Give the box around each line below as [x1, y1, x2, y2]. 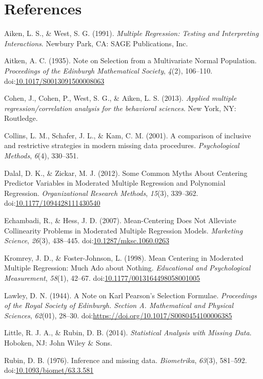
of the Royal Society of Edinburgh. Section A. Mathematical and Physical [4, 300, 234, 311]
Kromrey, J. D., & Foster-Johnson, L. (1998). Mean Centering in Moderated [4, 252, 244, 263]
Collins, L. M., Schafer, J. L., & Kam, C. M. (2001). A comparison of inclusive [4, 130, 251, 140]
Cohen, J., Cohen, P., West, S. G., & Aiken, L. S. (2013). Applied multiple [4, 93, 237, 103]
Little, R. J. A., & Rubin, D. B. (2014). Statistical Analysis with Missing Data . [4, 327, 252, 338]
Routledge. [4, 113, 38, 123]
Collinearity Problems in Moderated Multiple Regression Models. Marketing [4, 225, 243, 236]
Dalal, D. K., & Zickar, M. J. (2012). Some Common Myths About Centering [4, 167, 248, 178]
